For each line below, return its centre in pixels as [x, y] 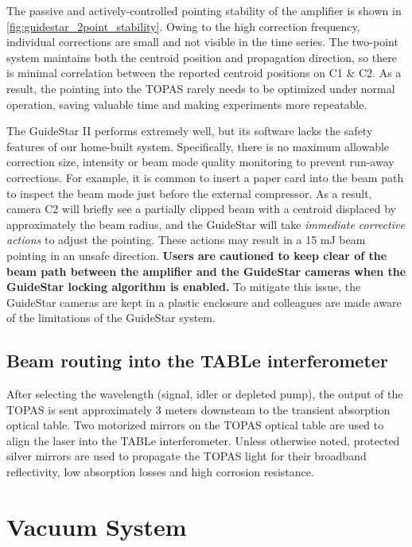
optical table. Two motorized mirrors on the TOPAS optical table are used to [195, 425]
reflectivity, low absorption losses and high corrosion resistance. [160, 472]
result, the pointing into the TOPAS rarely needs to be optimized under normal [201, 88]
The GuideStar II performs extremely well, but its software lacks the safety [190, 131]
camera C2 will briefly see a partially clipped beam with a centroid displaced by [201, 209]
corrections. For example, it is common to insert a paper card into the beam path [205, 177]
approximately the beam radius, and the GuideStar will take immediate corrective [206, 224]
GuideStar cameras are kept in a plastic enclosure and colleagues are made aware [204, 302]
